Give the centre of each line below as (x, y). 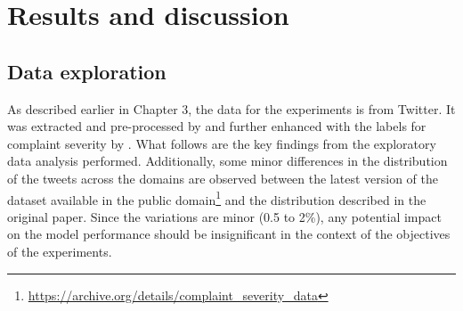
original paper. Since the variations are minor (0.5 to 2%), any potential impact (224, 216)
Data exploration (87, 71)
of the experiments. (60, 251)
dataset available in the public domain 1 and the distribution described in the (217, 198)
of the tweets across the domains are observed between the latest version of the (223, 178)
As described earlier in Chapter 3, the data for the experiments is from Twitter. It (231, 108)
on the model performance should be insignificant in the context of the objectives (229, 234)
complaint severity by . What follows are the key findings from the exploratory (222, 143)
